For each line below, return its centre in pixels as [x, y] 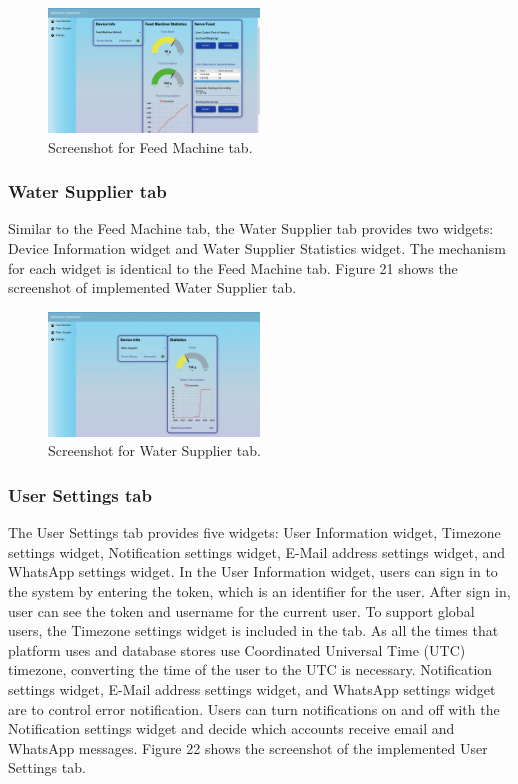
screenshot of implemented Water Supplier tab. [152, 287]
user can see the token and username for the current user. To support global [241, 610]
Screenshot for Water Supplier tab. [154, 450]
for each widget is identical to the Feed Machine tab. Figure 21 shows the [233, 267]
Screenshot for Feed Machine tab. [150, 146]
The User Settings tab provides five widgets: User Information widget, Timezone [254, 532]
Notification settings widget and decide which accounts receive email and [231, 728]
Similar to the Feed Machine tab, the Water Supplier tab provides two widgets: [251, 228]
